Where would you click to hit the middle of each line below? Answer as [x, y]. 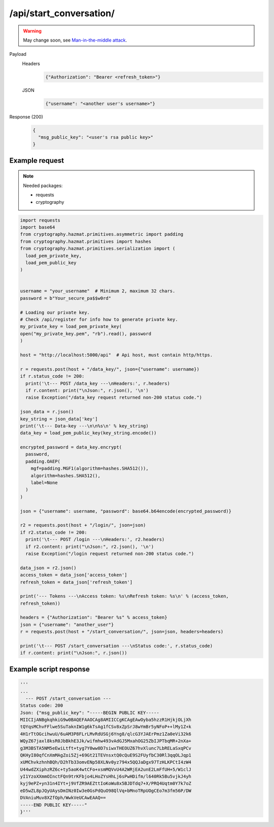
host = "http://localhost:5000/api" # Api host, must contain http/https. [116, 355]
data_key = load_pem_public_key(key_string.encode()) [88, 433]
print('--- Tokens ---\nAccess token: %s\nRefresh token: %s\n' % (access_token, [125, 596]
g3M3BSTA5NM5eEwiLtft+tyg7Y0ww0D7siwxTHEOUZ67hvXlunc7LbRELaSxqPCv [106, 748]
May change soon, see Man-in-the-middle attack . [75, 40]
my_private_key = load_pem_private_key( [71, 327]
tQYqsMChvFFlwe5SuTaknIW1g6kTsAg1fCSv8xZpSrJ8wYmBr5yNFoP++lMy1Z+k [106, 727]
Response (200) [26, 117]
